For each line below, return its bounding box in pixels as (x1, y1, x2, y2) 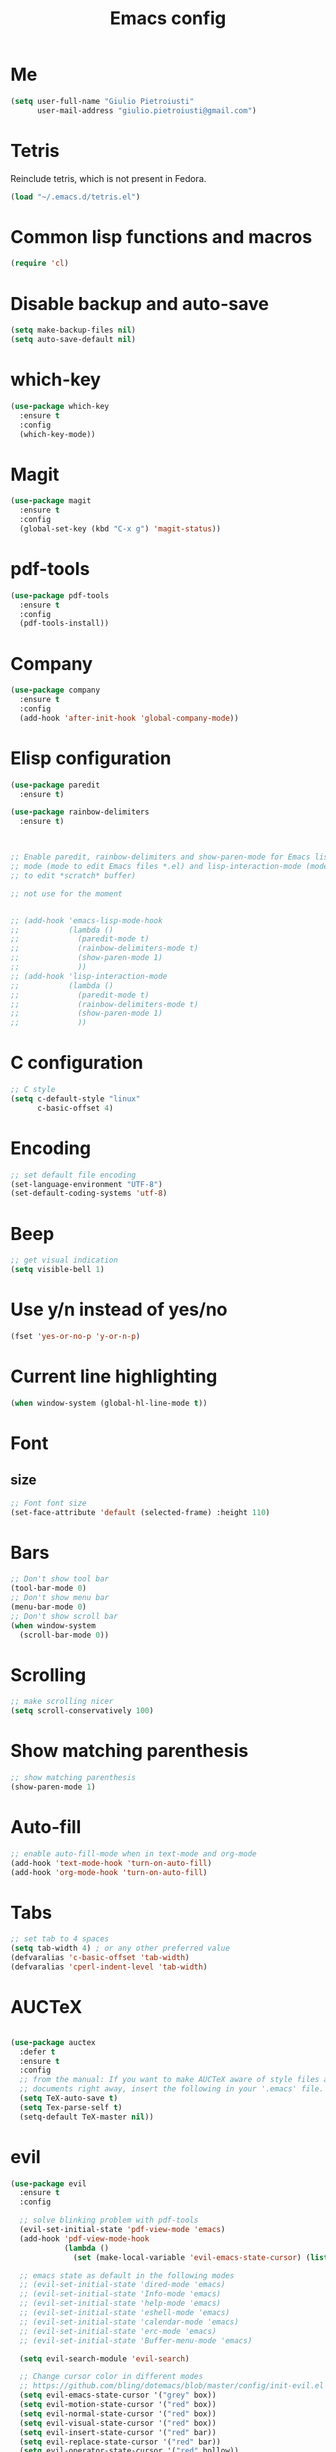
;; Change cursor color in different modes (19, 2372, 203, 2382)
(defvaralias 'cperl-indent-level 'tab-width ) (10, 1962, 208, 1972)
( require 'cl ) (10, 258, 70, 269)
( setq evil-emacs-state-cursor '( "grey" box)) (19, 2390, 217, 2401)
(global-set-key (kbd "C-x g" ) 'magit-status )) (19, 524, 222, 534)
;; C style (10, 1085, 56, 1095)
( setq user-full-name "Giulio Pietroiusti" (10, 96, 195, 106)
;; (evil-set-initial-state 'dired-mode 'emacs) (19, 2280, 226, 2290)
